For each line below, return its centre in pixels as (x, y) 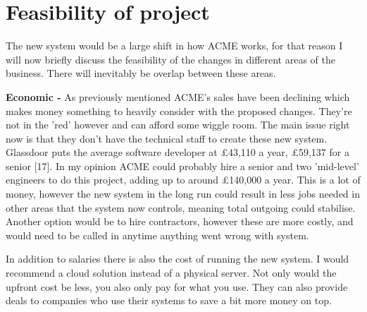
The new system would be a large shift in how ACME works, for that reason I (174, 46)
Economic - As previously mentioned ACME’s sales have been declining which (178, 96)
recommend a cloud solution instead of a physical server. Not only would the (171, 273)
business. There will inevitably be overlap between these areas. (141, 73)
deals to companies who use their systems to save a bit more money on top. (169, 300)
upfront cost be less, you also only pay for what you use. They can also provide (177, 286)
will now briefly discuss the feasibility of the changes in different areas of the (171, 59)
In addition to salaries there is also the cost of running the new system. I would (178, 259)
